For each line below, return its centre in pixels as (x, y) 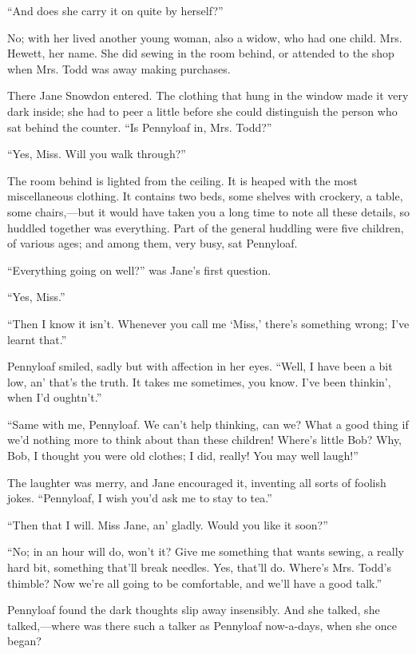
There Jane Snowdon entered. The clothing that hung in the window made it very (208, 95)
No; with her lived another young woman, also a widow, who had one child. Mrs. (205, 37)
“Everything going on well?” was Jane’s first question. (139, 270)
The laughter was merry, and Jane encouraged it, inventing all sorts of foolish (197, 482)
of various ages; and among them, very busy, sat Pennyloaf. (153, 243)
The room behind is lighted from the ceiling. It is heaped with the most (182, 180)
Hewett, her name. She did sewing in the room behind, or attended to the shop (201, 53)
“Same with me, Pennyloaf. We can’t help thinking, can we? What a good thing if (208, 424)
